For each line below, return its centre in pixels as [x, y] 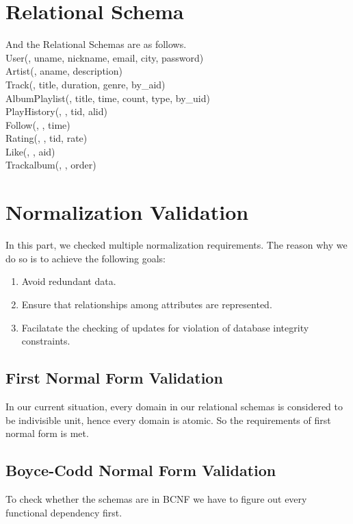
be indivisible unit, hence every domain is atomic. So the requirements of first [168, 420]
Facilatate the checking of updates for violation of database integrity [165, 327]
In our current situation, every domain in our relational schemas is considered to [174, 406]
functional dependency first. [64, 512]
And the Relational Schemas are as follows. [96, 44]
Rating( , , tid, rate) [47, 138]
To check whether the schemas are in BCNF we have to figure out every [156, 498]
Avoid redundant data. [69, 281]
